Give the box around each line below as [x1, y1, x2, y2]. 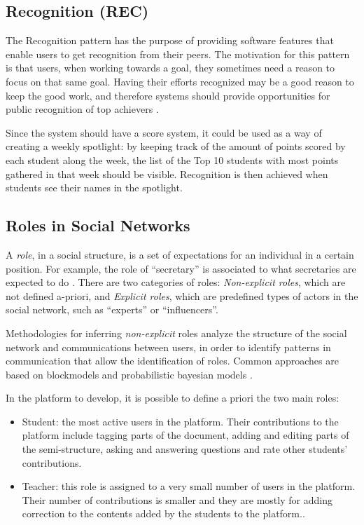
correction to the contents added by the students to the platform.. [22, 506, 305, 521]
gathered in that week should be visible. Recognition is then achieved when [6, 166, 328, 181]
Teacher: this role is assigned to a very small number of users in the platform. [22, 479, 355, 493]
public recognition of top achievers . [6, 102, 159, 116]
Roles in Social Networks [6, 214, 190, 236]
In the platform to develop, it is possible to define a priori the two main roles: [6, 390, 339, 405]
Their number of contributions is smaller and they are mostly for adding [22, 492, 332, 507]
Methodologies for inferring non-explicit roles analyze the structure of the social [6, 325, 347, 340]
